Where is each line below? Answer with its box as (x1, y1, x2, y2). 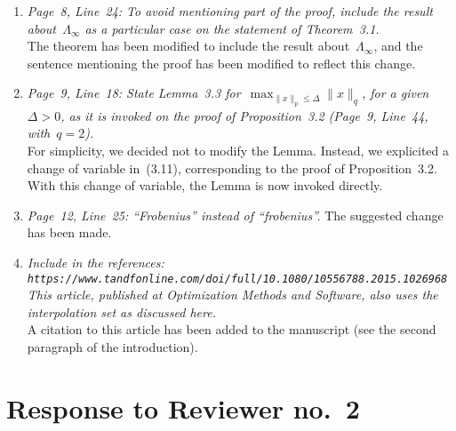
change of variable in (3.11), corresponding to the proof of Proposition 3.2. (27, 158, 437, 177)
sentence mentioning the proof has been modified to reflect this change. (27, 53, 416, 72)
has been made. (27, 223, 112, 242)
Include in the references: (27, 252, 164, 271)
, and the (373, 36, 423, 55)
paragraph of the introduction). (27, 337, 198, 355)
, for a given (361, 84, 429, 102)
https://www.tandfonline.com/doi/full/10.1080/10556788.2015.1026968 (27, 272, 448, 285)
